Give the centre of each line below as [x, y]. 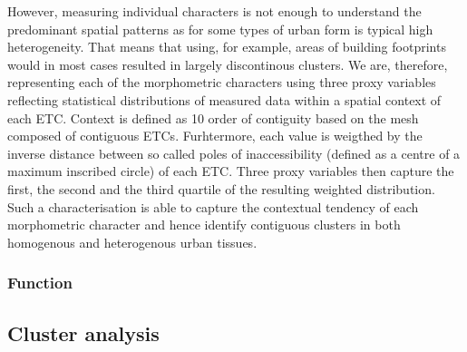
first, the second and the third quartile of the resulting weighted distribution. [221, 188]
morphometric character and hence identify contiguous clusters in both [204, 225]
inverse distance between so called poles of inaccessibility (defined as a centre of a [234, 153]
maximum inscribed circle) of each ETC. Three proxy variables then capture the [231, 171]
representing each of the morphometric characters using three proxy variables [222, 82]
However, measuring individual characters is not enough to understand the [214, 11]
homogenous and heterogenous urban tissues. [132, 242]
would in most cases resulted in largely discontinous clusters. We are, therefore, [228, 64]
